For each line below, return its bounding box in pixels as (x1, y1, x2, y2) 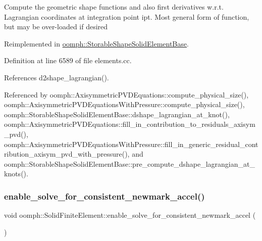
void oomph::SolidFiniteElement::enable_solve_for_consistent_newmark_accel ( (4, 210, 256, 220)
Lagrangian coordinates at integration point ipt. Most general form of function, (4, 11, 249, 22)
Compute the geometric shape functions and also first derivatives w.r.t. (4, 2, 224, 12)
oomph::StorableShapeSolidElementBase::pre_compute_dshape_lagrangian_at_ (4, 158, 255, 169)
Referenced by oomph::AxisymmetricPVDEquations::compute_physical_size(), (4, 89, 249, 100)
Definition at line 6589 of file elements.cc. (4, 55, 132, 66)
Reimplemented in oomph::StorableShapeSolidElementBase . (4, 38, 189, 49)
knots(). (4, 168, 28, 179)
